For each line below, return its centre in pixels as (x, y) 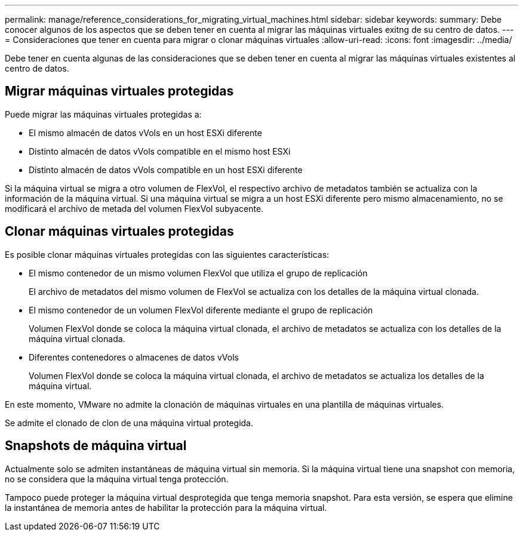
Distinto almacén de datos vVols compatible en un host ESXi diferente (166, 170)
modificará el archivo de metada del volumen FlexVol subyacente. (134, 208)
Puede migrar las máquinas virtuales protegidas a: (103, 114)
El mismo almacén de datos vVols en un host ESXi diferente (145, 133)
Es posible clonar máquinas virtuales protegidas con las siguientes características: (167, 254)
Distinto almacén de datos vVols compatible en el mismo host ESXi (160, 151)
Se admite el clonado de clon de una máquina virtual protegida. (129, 423)
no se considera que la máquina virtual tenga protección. (117, 479)
